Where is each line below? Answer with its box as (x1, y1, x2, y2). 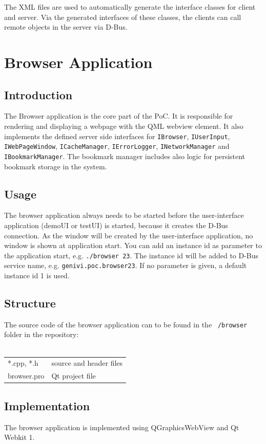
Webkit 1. (4, 432, 35, 442)
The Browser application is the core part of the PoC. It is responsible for (4, 110, 233, 121)
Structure (4, 295, 56, 310)
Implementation (4, 397, 90, 413)
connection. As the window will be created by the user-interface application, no (4, 230, 253, 240)
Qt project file (51, 370, 96, 381)
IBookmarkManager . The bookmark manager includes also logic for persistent (4, 150, 245, 161)
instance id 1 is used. (4, 270, 70, 280)
